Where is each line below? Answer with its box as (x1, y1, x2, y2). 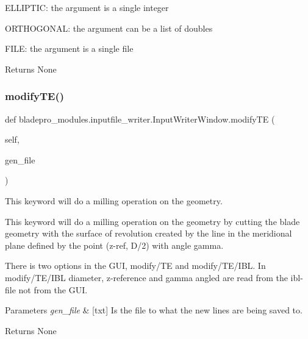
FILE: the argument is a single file (5, 42, 134, 55)
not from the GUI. (18, 283, 88, 296)
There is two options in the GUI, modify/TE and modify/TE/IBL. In (5, 259, 266, 272)
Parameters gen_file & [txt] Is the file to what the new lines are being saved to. (5, 304, 303, 316)
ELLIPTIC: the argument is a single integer (5, 1, 169, 13)
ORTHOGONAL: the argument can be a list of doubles (5, 21, 213, 34)
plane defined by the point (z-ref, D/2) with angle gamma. (5, 238, 224, 251)
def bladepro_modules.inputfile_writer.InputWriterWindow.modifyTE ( (5, 112, 275, 125)
